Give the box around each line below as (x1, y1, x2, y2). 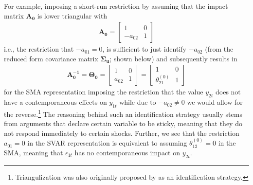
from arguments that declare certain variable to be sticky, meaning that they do (4, 118, 242, 129)
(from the (205, 44, 234, 54)
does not (215, 87, 241, 97)
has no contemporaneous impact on (74, 147, 181, 157)
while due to (119, 97, 156, 107)
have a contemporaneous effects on (4, 97, 107, 107)
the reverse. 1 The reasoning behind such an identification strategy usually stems (4, 108, 242, 119)
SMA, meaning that (4, 147, 63, 157)
